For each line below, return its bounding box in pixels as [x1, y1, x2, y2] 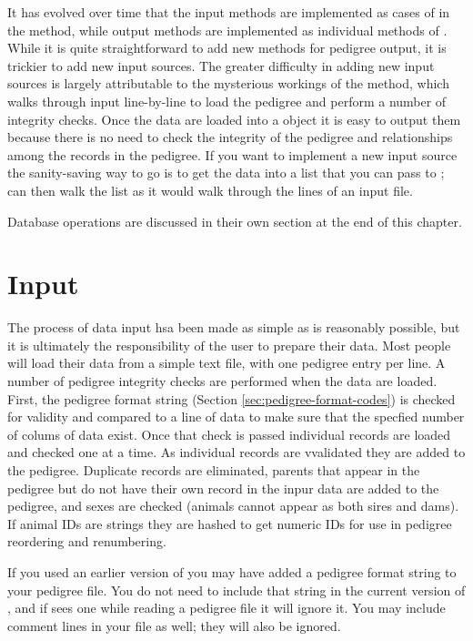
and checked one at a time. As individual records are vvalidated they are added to [7, 443, 466, 462]
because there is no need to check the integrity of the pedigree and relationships [7, 127, 453, 147]
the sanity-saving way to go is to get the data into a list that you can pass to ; [7, 163, 445, 182]
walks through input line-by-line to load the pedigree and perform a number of [7, 91, 447, 110]
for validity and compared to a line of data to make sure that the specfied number [7, 407, 465, 426]
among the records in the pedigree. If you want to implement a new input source [7, 145, 458, 164]
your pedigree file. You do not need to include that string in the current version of [7, 580, 466, 599]
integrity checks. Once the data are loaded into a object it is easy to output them [7, 109, 461, 128]
